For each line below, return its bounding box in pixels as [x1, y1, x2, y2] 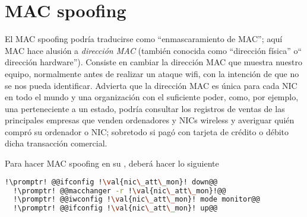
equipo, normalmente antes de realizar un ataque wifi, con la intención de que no [5, 67, 299, 79]
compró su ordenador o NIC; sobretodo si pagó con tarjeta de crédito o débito [5, 125, 289, 138]
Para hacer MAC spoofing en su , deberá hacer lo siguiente [5, 157, 219, 170]
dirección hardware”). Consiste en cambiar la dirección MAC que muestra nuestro [5, 56, 303, 68]
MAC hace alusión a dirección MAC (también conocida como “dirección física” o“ [5, 44, 302, 56]
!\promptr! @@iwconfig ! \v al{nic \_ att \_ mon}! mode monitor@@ [13, 195, 260, 204]
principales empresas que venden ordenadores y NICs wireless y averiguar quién [5, 114, 295, 126]
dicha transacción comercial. [5, 137, 107, 149]
